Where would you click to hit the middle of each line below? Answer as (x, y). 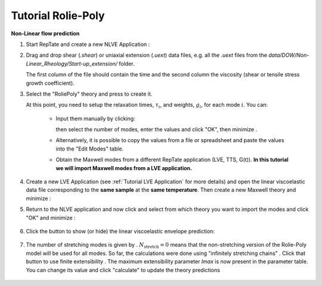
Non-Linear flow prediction (45, 33)
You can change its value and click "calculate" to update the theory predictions (123, 270)
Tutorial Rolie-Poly (58, 16)
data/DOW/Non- (289, 55)
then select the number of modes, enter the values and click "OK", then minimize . (157, 130)
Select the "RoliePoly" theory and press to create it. (89, 94)
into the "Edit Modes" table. (90, 149)
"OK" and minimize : (51, 217)
